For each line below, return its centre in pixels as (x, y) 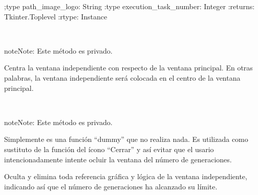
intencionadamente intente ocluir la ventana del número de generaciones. (118, 159)
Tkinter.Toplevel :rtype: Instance (56, 16)
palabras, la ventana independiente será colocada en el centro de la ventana (122, 77)
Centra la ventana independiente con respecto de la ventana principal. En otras (128, 68)
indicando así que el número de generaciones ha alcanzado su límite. (111, 186)
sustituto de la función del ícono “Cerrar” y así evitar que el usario (109, 149)
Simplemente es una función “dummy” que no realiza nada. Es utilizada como (126, 139)
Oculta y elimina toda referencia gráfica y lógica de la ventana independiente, (126, 176)
